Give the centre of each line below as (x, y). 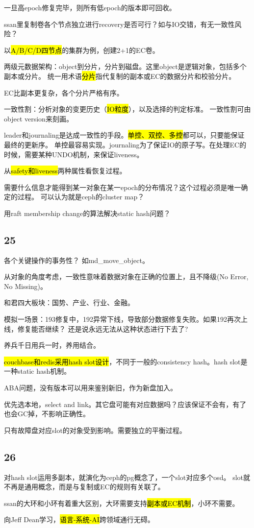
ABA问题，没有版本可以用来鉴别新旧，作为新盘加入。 (90, 388)
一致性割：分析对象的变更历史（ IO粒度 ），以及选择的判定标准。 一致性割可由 (127, 109)
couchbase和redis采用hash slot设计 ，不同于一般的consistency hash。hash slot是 (126, 361)
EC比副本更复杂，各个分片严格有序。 (64, 92)
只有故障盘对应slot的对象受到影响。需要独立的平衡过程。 (95, 430)
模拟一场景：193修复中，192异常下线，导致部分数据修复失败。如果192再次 (122, 319)
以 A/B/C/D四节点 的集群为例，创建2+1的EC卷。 (82, 50)
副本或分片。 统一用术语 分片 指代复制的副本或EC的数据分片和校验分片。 (120, 76)
